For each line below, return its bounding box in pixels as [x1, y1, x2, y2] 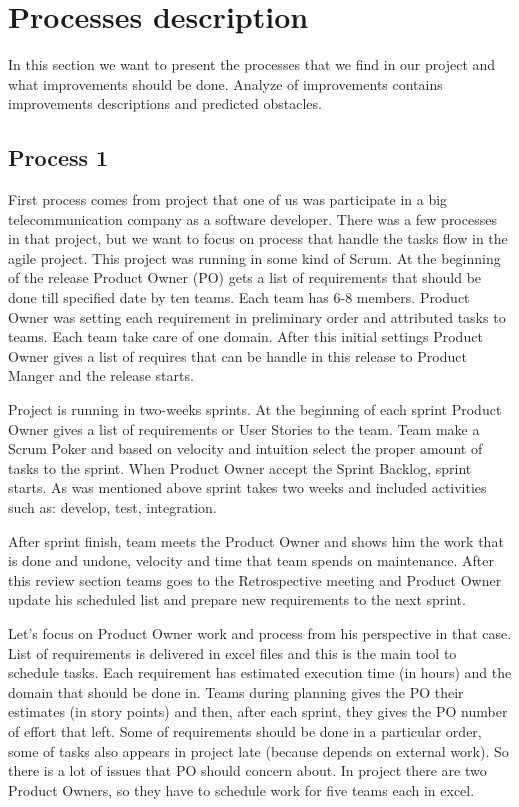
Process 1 [8, 142, 109, 173]
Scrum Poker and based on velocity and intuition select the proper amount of [8, 438, 483, 459]
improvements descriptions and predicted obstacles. [8, 93, 322, 114]
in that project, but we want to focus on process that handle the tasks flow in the [8, 228, 508, 249]
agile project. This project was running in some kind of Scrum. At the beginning [8, 247, 501, 268]
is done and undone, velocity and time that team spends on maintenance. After [8, 550, 494, 571]
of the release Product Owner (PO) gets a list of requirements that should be [8, 267, 482, 288]
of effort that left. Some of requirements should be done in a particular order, [8, 720, 482, 741]
